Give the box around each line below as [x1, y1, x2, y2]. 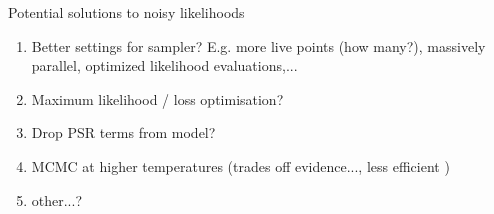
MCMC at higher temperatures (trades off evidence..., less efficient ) [31, 155, 450, 176]
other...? [31, 189, 83, 210]
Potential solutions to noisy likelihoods [8, 2, 245, 22]
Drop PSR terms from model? [31, 122, 216, 143]
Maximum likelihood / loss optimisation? [31, 88, 284, 109]
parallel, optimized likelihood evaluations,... [31, 55, 298, 76]
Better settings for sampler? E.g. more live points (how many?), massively [31, 35, 486, 56]
